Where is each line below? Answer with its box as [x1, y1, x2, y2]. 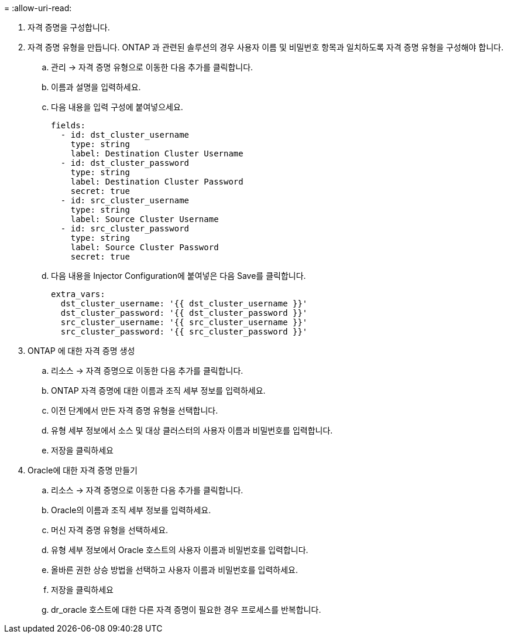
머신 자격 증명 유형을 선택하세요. [51, 525, 169, 535]
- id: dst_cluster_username [60, 130, 190, 139]
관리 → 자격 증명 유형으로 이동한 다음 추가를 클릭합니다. [51, 62, 253, 72]
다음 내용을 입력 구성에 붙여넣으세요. [51, 102, 183, 112]
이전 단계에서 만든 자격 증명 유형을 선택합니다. [51, 405, 218, 415]
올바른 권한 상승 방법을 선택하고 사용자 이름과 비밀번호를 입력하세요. [51, 565, 298, 575]
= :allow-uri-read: [4, 3, 72, 13]
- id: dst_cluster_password [60, 158, 190, 168]
